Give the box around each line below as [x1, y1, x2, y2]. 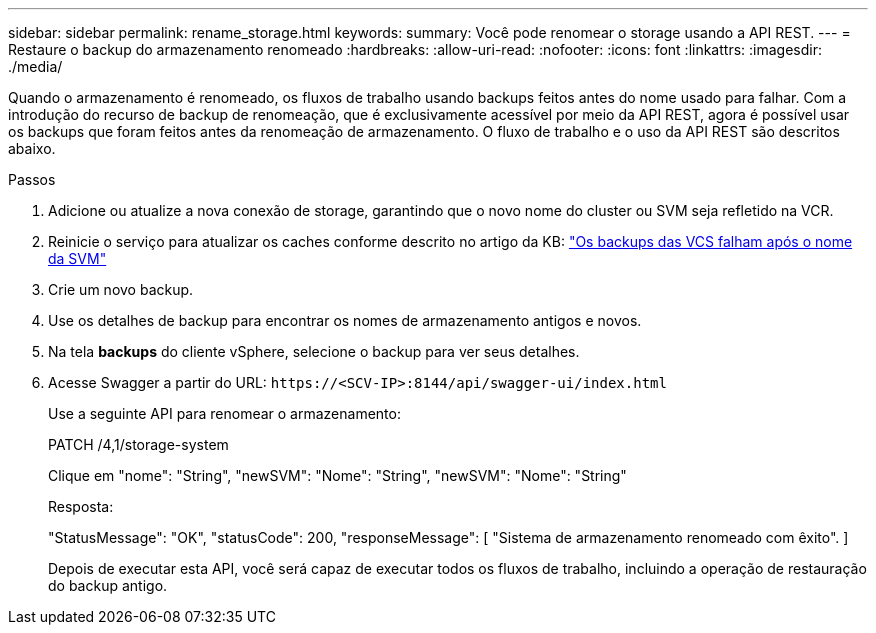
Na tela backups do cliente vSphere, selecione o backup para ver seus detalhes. [48, 343, 580, 360]
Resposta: [48, 498, 114, 515]
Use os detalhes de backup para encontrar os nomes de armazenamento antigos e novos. [48, 312, 642, 329]
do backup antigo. [48, 577, 168, 594]
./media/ [8, 58, 63, 75]
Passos [8, 171, 56, 188]
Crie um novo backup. [48, 281, 194, 298]
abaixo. [8, 140, 56, 157]
